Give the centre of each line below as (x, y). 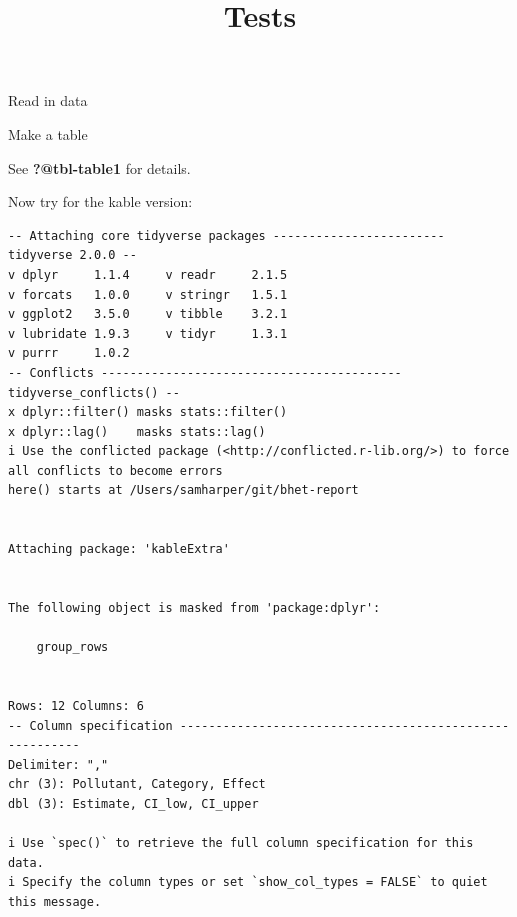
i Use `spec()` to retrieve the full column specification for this (241, 843)
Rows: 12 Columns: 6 (76, 706)
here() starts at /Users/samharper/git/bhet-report (183, 490)
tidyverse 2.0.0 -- (72, 255)
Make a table (48, 133)
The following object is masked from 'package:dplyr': (194, 608)
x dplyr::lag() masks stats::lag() (137, 431)
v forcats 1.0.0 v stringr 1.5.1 (148, 294)
